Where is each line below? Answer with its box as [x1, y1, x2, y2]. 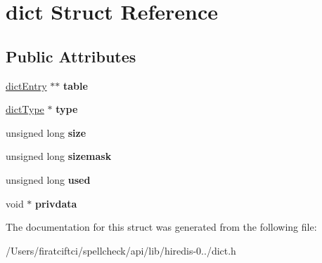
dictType [6, 102, 44, 116]
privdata [35, 196, 77, 210]
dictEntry [6, 78, 47, 93]
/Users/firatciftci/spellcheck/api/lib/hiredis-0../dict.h [6, 243, 236, 257]
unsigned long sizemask [6, 149, 112, 163]
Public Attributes [6, 45, 136, 67]
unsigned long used [6, 172, 91, 187]
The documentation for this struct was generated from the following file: [6, 220, 317, 234]
